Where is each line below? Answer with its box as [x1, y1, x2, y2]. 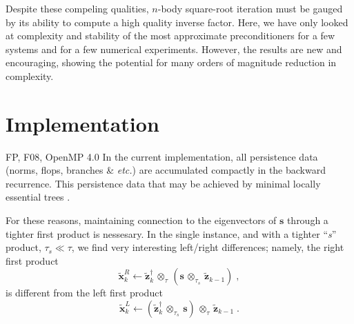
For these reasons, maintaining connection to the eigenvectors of [6, 213, 277, 227]
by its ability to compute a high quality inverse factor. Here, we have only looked [6, 14, 348, 29]
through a [286, 213, 328, 227]
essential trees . [6, 190, 70, 204]
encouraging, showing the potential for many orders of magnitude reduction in [6, 55, 337, 70]
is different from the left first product [6, 285, 163, 300]
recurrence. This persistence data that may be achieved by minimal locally [6, 176, 321, 190]
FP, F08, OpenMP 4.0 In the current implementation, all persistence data [6, 149, 318, 163]
